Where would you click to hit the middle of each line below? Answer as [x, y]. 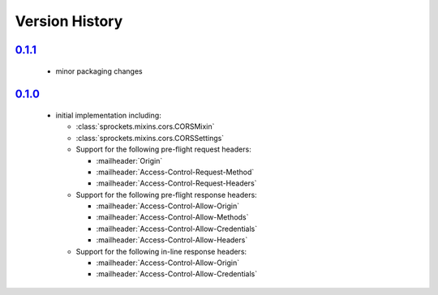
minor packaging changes [99, 71]
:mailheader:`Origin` [129, 160]
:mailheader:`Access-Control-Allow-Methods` [172, 217]
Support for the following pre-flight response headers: [166, 195]
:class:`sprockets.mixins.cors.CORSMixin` [145, 126]
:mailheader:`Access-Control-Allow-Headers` [172, 240]
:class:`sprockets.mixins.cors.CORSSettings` [150, 138]
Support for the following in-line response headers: [161, 251]
